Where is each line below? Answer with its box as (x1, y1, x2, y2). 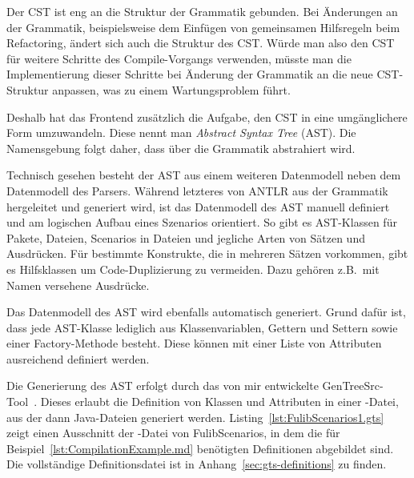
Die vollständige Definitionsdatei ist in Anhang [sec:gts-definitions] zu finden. (6, 456, 387, 472)
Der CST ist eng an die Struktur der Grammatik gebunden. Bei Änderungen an (6, 3, 398, 19)
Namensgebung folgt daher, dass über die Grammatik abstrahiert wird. (6, 139, 356, 156)
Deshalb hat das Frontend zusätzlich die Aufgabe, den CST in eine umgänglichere (6, 108, 408, 125)
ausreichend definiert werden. (6, 350, 150, 367)
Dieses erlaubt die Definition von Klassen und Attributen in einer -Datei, (40, 393, 399, 410)
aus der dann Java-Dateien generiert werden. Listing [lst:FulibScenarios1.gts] (6, 408, 384, 425)
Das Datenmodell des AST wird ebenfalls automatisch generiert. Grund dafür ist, (6, 303, 406, 320)
